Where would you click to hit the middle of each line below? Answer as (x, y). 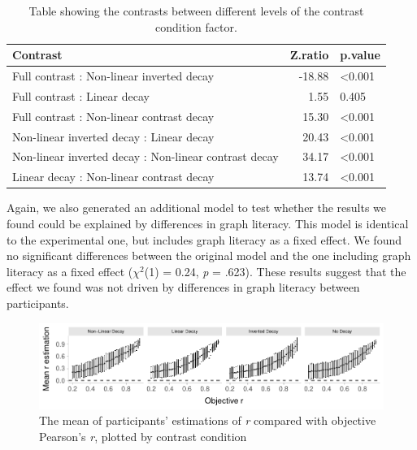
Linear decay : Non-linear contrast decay (113, 177)
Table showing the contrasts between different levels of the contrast (196, 11)
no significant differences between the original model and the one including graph (209, 255)
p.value (360, 55)
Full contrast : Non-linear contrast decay (113, 116)
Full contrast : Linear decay (81, 95)
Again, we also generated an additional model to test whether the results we (197, 208)
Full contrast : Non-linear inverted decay (113, 76)
